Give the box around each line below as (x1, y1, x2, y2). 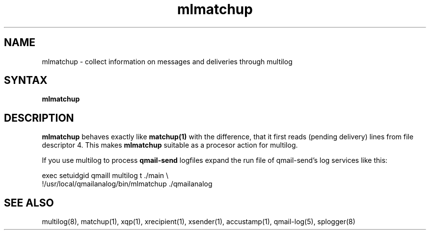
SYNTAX (4, 74, 48, 87)
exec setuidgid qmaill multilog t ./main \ (42, 171, 169, 180)
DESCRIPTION (4, 111, 74, 124)
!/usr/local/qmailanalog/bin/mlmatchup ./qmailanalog (42, 180, 213, 188)
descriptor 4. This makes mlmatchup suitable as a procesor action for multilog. (42, 141, 298, 150)
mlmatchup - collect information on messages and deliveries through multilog (42, 57, 293, 66)
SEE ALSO (4, 196, 54, 209)
